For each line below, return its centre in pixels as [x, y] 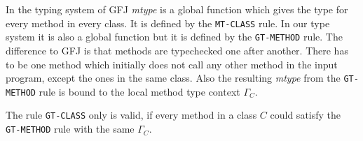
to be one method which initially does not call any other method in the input [172, 64]
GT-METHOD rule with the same [70, 129]
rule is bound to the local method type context [139, 91]
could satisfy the [306, 115]
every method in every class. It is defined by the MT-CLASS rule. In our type [168, 23]
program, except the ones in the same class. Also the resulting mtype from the [173, 78]
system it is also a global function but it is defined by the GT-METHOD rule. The [174, 37]
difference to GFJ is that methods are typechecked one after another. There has [177, 50]
